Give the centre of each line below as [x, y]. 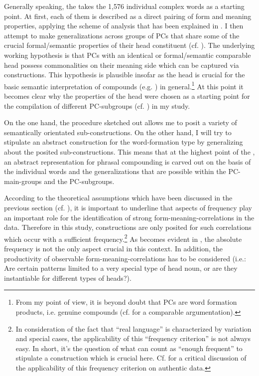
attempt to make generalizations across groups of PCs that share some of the [122, 35]
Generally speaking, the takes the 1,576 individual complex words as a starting [124, 6]
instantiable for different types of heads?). [68, 278]
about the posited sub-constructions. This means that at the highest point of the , [129, 151]
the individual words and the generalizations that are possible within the [115, 171]
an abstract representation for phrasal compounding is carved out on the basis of [128, 161]
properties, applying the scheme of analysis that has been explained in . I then [124, 26]
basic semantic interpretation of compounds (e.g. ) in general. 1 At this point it [124, 85]
